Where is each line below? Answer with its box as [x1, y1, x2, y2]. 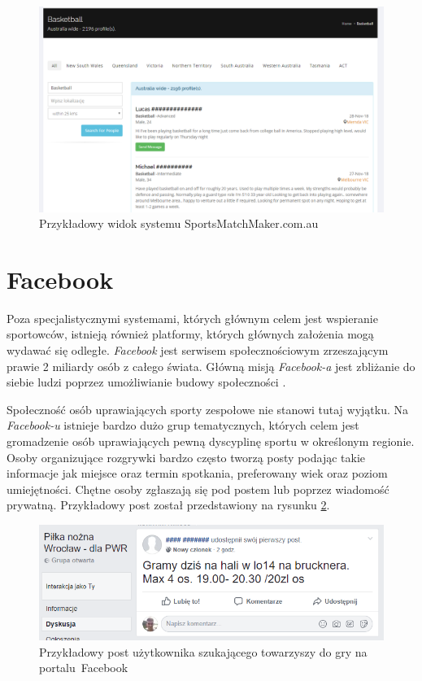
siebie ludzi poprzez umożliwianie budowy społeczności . [7, 373, 286, 391]
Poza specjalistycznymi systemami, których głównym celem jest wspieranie [7, 309, 378, 326]
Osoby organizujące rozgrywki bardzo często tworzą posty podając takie [7, 448, 366, 465]
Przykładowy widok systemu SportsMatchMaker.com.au [39, 215, 319, 232]
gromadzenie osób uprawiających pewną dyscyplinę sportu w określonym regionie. [7, 433, 415, 450]
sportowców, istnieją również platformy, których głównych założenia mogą [7, 325, 374, 343]
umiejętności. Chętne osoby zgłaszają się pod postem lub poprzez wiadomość [7, 480, 389, 497]
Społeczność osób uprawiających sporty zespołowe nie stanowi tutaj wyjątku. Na [7, 400, 409, 417]
